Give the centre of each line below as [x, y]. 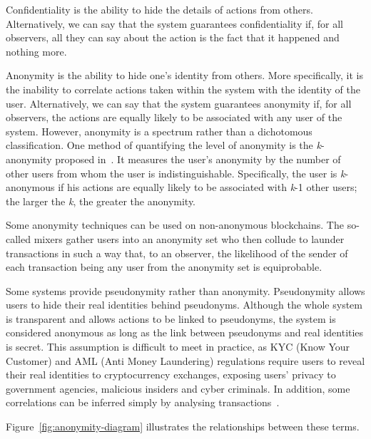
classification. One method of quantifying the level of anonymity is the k [163, 145]
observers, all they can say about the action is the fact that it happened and [173, 37]
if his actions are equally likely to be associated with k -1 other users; [208, 187]
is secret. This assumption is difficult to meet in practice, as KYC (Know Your [178, 347]
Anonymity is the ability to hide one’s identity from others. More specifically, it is [185, 75]
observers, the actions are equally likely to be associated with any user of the [174, 117]
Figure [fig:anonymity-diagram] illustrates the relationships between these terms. [183, 427]
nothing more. [36, 51]
